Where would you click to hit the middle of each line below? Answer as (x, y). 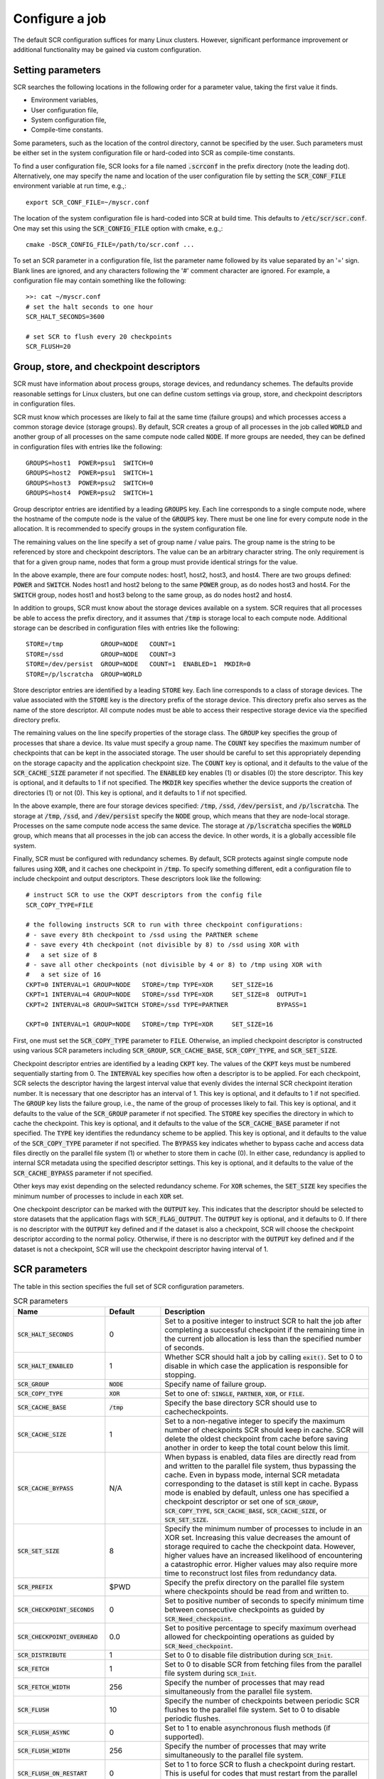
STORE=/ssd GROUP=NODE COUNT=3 (101, 654)
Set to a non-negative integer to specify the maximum (255, 1421)
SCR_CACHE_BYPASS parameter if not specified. (83, 1173)
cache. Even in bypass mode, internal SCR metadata (252, 1475)
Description (185, 1311)
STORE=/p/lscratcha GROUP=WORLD (84, 674)
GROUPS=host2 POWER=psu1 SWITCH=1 (90, 473)
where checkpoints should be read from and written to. (257, 1592)
